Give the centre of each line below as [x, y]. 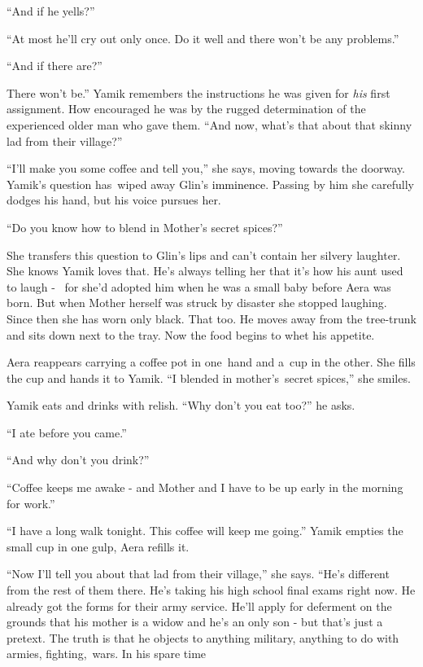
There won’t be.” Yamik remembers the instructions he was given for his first [198, 92]
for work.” [31, 503]
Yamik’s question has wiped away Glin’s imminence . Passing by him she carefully [210, 184]
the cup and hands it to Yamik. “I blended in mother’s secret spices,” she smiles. [209, 377]
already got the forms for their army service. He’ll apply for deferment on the [199, 606]
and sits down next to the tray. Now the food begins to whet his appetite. [191, 334]
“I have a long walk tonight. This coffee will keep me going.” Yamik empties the [205, 531]
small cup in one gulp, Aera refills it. [98, 546]
